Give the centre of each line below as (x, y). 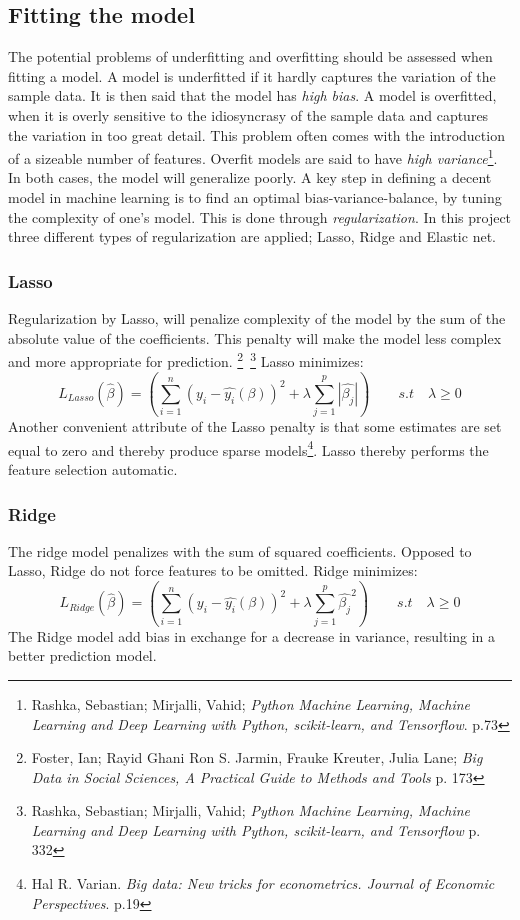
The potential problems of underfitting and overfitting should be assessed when (250, 56)
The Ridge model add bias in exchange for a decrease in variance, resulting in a (252, 635)
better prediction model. (82, 655)
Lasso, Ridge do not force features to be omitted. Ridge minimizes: (213, 570)
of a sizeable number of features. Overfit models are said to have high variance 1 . (253, 156)
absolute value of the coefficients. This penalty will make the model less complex (255, 337)
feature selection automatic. (93, 469)
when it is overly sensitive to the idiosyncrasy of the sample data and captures (248, 114)
